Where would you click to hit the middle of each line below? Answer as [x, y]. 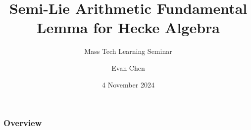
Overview [23, 123]
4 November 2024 [128, 84]
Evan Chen [128, 67]
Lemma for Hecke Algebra [128, 27]
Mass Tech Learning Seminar [128, 51]
